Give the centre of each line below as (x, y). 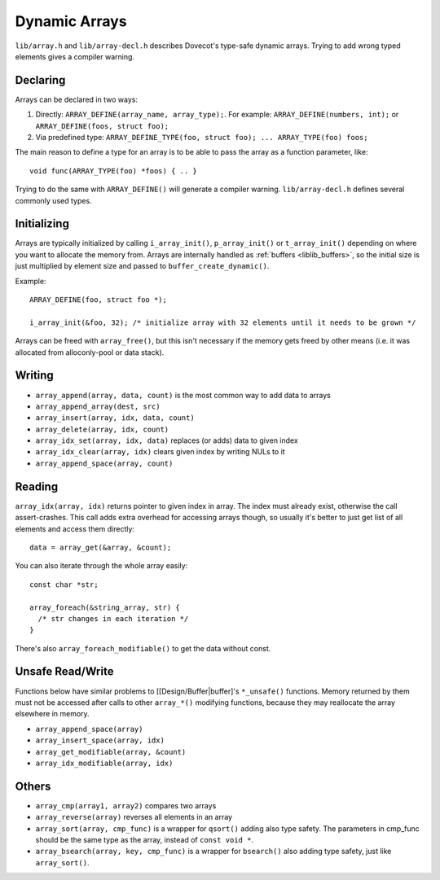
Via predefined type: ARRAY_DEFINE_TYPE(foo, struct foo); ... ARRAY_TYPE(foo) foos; (202, 138)
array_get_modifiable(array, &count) (111, 752)
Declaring (40, 80)
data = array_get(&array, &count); (101, 547)
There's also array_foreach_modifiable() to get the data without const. (143, 648)
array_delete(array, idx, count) (102, 429)
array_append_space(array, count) (104, 463)
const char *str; (64, 584)
